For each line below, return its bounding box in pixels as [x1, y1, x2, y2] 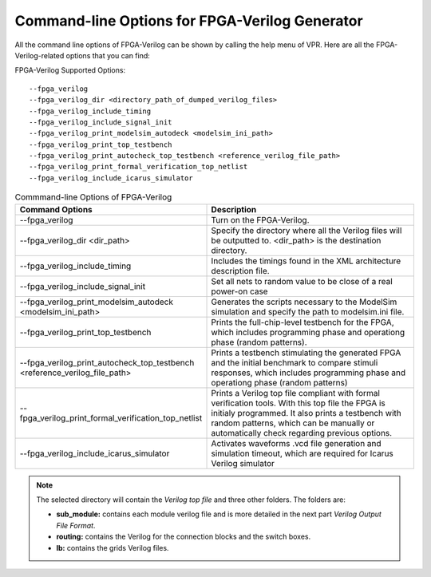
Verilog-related [14, 50, 65, 60]
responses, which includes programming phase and [211, 367, 406, 378]
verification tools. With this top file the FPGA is [211, 397, 386, 409]
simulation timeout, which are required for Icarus [211, 448, 394, 459]
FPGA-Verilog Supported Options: [14, 65, 126, 75]
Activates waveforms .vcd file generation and [211, 437, 382, 449]
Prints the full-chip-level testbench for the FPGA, [211, 316, 394, 327]
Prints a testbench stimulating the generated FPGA [211, 347, 401, 358]
